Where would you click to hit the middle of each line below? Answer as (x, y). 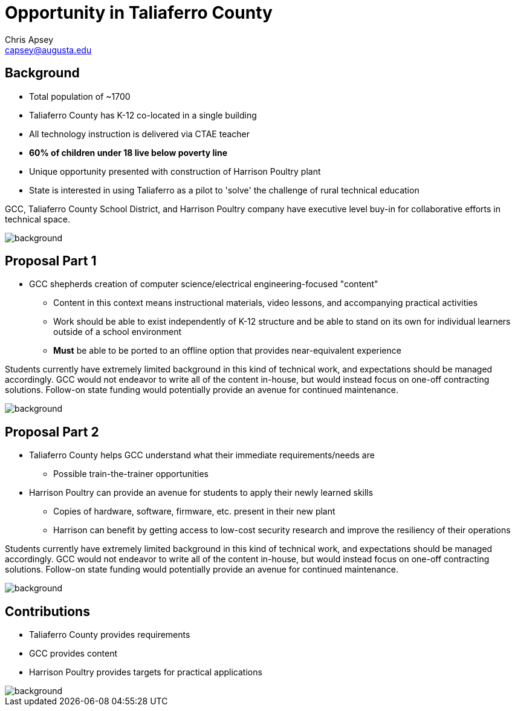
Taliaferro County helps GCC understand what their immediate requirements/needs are (202, 455)
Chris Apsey (29, 39)
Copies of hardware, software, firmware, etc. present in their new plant (194, 511)
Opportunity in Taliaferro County (139, 13)
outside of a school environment (118, 332)
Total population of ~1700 (80, 96)
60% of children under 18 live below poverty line (128, 152)
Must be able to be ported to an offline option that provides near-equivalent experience (227, 351)
